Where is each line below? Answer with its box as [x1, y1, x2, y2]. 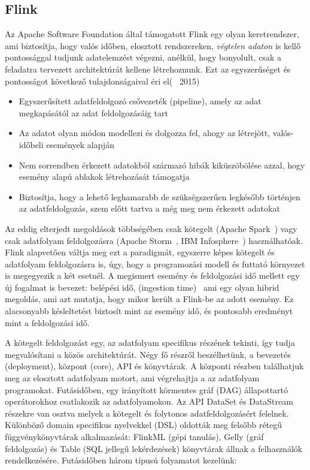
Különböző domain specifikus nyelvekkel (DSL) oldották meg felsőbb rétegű [5, 418, 282, 431]
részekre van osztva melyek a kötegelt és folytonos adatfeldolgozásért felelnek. [5, 406, 289, 419]
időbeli [19, 138, 44, 150]
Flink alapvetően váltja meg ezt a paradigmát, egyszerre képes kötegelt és [5, 246, 275, 258]
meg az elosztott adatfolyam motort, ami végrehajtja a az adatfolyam [5, 372, 260, 384]
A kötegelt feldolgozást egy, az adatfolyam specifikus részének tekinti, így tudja [5, 336, 295, 349]
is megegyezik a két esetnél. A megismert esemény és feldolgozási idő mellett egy [5, 269, 300, 282]
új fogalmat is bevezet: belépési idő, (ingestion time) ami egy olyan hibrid [5, 281, 279, 293]
